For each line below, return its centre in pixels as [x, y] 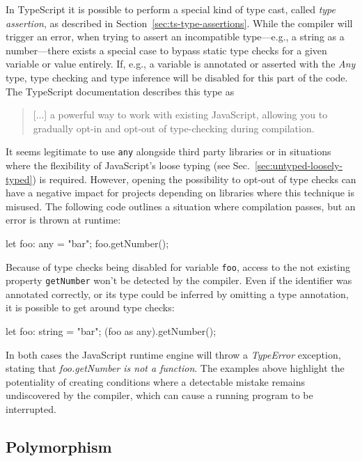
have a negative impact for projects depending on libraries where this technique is [180, 193]
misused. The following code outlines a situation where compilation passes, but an [181, 206]
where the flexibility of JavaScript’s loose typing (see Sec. [128, 165]
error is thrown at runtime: [63, 220]
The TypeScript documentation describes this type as [120, 91]
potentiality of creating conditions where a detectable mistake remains [156, 381]
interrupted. [31, 409]
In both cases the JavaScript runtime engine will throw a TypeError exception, [173, 354]
